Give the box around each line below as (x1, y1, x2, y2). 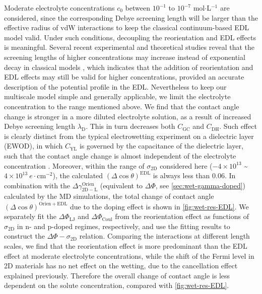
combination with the (4, 180, 71, 190)
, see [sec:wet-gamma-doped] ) (155, 180, 246, 190)
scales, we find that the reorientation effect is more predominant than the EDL (4, 240, 247, 251)
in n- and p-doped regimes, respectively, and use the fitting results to (17, 220, 230, 231)
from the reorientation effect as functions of (115, 211, 249, 222)
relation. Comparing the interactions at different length (79, 231, 250, 241)
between (125, 3, 150, 13)
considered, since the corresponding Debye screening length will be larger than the (4, 12, 258, 23)
